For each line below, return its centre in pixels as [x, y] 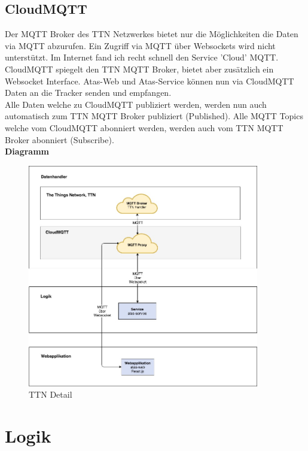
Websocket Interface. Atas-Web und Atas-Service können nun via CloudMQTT [150, 81]
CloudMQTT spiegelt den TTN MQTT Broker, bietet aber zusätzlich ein [139, 69]
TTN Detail [51, 394]
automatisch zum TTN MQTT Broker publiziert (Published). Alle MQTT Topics [154, 116]
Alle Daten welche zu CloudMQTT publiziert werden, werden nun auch [136, 104]
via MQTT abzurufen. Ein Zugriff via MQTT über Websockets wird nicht [140, 45]
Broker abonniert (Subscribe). [60, 139]
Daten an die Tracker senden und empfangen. [88, 93]
